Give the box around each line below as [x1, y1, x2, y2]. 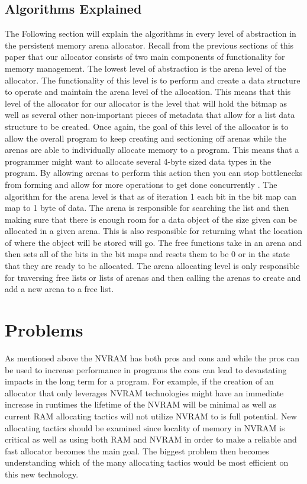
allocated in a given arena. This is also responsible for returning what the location [5, 225, 303, 237]
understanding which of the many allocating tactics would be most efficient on [5, 456, 289, 469]
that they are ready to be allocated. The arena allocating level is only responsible [5, 259, 300, 272]
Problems [5, 318, 83, 342]
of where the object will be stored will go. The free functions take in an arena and [5, 236, 302, 248]
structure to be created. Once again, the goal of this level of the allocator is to [5, 120, 289, 132]
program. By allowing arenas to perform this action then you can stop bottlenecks [5, 166, 303, 179]
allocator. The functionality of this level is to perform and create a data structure [5, 73, 300, 86]
